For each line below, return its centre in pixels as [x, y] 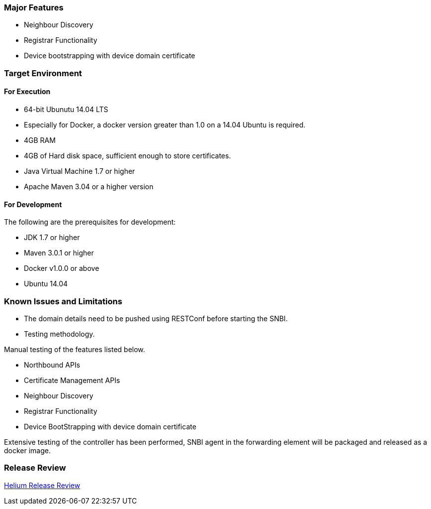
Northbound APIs [52, 365]
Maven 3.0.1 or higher [59, 253]
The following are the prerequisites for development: [90, 222]
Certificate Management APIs [72, 380]
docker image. [28, 450]
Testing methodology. [59, 334]
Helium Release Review [42, 485]
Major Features [34, 7]
